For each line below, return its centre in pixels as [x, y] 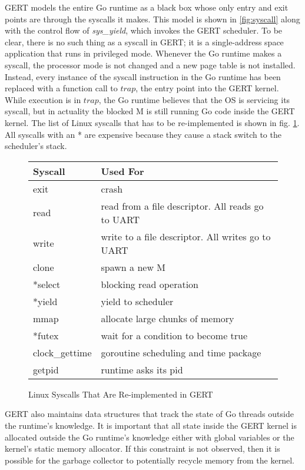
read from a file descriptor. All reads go [182, 206]
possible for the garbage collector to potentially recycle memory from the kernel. [150, 460]
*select [47, 284]
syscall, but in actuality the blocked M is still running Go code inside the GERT [150, 111]
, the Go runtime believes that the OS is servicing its [194, 99]
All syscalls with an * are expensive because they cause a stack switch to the [143, 134]
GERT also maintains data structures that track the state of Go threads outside [149, 414]
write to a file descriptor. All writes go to [186, 236]
